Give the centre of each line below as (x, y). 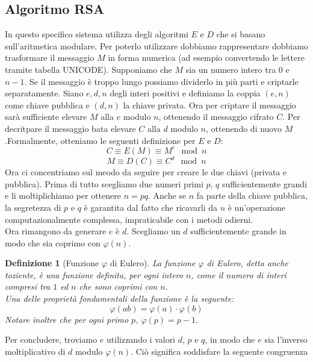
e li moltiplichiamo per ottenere (63, 195)
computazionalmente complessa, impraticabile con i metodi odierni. (129, 219)
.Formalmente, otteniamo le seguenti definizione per (100, 140)
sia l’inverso (286, 339)
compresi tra (28, 286)
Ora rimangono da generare (56, 231)
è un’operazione (257, 207)
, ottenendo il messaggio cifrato (216, 117)
